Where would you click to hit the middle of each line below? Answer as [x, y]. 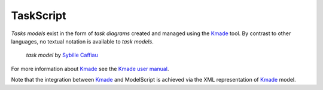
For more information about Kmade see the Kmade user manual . [90, 69]
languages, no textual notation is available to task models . [82, 41]
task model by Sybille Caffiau [62, 55]
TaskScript [39, 15]
